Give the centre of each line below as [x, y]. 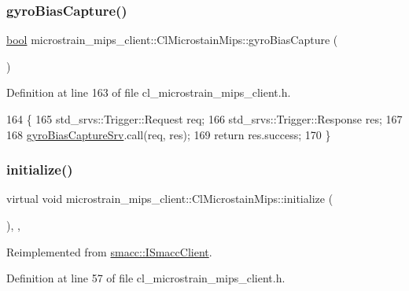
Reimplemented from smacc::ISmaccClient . [109, 251]
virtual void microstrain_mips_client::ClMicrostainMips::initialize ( [170, 199]
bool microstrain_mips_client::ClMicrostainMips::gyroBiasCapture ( [172, 40]
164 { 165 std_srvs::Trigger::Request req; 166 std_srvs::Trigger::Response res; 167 [204, 119]
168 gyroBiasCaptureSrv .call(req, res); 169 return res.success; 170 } [169, 134]
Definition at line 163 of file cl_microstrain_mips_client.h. [149, 92]
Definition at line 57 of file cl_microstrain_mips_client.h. [146, 278]
